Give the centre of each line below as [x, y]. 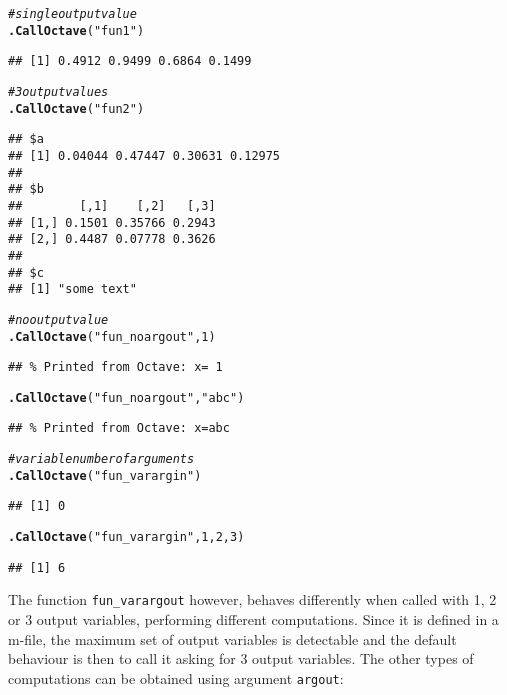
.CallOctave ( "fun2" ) [76, 108]
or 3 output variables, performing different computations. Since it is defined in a [253, 619]
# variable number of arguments [101, 459]
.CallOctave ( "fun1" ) [76, 30]
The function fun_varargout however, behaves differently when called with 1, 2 [252, 599]
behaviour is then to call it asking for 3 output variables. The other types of [241, 658]
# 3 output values [58, 91]
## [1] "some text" [72, 289]
